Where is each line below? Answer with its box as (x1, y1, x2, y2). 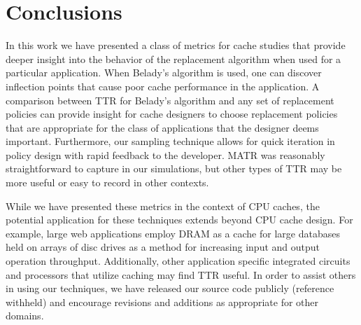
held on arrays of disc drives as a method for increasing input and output (6, 240, 320, 254)
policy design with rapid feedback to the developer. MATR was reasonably (6, 147, 325, 162)
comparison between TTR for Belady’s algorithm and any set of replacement (6, 92, 334, 107)
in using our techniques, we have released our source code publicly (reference (6, 281, 334, 296)
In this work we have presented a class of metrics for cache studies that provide (6, 38, 346, 53)
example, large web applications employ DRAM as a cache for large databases (6, 226, 340, 240)
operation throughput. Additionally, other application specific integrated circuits (6, 254, 351, 268)
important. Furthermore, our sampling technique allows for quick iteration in (6, 134, 335, 148)
